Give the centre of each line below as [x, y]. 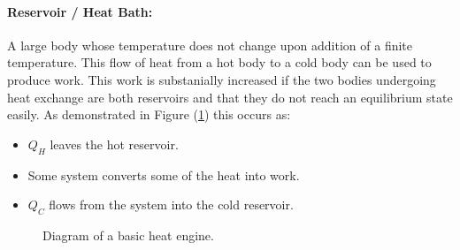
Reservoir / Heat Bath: [80, 11]
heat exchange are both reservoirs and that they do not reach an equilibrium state [230, 97]
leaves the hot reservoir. [114, 144]
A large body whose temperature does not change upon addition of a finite [210, 45]
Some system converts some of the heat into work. [164, 174]
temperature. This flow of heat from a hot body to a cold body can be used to [219, 62]
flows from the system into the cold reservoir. [171, 205]
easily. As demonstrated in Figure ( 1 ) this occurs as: [149, 114]
